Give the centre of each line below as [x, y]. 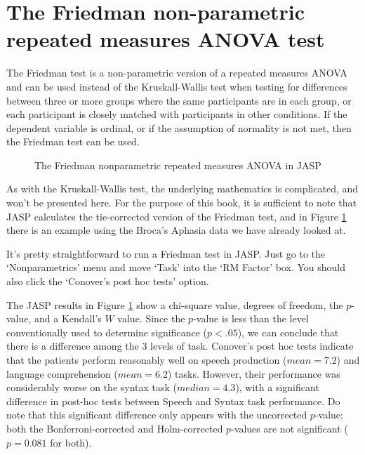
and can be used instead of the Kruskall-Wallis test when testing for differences [177, 86]
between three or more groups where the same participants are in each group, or [179, 100]
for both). [71, 442]
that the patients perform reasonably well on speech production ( [147, 360]
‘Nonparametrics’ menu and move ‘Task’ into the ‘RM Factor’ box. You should [176, 267]
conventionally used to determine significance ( [107, 332]
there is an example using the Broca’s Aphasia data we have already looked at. [176, 230]
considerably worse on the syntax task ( [92, 387]
